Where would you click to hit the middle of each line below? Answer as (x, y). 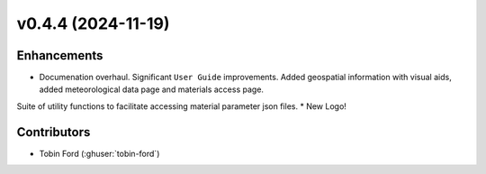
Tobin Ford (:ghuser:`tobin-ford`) (99, 153)
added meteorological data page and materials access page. (152, 89)
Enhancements (60, 55)
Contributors (54, 132)
